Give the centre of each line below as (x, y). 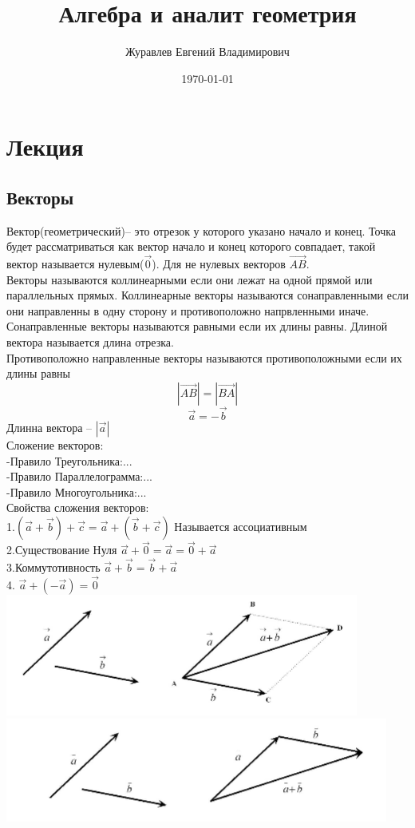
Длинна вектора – (49, 428)
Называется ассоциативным (241, 527)
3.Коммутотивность (53, 567)
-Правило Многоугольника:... (77, 491)
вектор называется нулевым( (75, 264)
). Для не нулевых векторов (219, 264)
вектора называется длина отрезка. (90, 342)
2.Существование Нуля (62, 550)
